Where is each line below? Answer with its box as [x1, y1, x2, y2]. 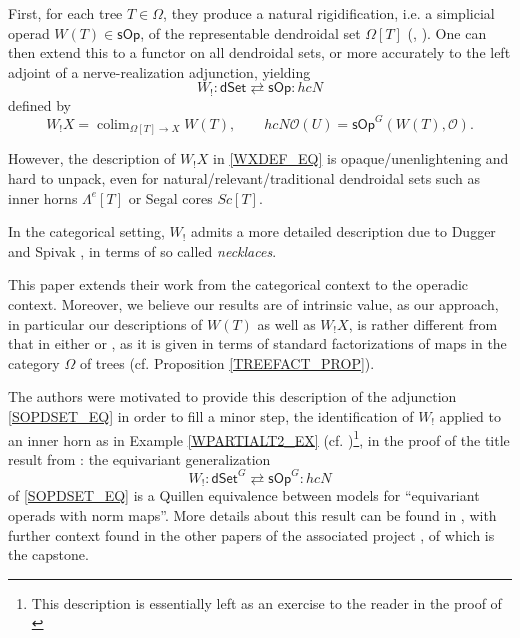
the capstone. [8, 544, 89, 565]
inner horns [8, 187, 78, 208]
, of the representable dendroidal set [140, 22, 361, 43]
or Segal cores [128, 187, 213, 208]
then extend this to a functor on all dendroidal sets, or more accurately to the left [8, 42, 511, 63]
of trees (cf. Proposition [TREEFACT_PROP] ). [79, 352, 375, 373]
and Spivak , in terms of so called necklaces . [8, 240, 277, 261]
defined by [8, 94, 72, 115]
